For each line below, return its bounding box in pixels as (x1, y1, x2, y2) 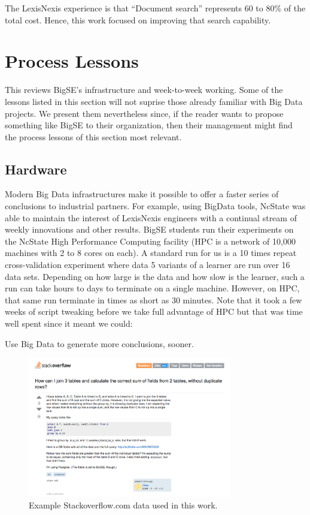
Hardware (5, 159, 67, 178)
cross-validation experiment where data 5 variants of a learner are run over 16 (5, 258, 290, 271)
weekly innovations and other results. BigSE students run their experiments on (5, 223, 294, 236)
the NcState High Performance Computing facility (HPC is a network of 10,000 (5, 234, 296, 247)
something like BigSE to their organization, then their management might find (5, 119, 293, 131)
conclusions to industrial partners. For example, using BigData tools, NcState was (5, 200, 306, 212)
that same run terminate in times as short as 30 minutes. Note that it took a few (5, 293, 302, 306)
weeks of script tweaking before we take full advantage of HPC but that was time (5, 305, 303, 318)
